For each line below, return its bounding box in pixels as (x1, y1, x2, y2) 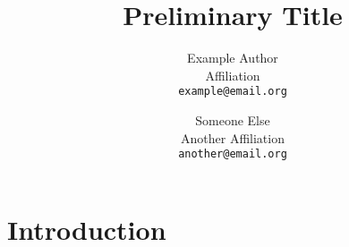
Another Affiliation (181, 128, 285, 147)
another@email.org (178, 148, 287, 161)
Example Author (187, 48, 278, 67)
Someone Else (195, 110, 270, 129)
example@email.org (178, 85, 287, 98)
